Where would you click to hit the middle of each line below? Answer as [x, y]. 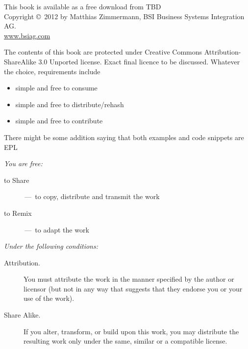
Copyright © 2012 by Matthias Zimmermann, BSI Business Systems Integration [124, 16]
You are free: [23, 163]
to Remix [18, 213]
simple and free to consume [56, 88]
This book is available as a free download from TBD [83, 6]
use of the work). [49, 298]
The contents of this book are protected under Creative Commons [103, 52]
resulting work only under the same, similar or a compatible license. [125, 341]
